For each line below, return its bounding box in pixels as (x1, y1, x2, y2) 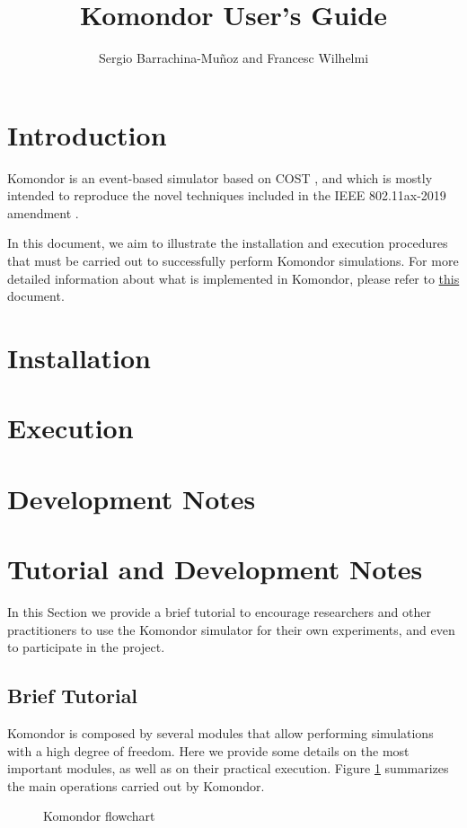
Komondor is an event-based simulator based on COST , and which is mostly (7, 168, 433, 187)
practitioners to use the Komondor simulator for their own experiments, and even (7, 620, 455, 639)
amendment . (7, 203, 79, 222)
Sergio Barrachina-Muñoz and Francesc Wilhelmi (98, 48, 369, 67)
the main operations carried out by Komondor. (7, 776, 265, 795)
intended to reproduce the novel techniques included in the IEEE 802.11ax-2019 (7, 186, 446, 205)
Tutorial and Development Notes (7, 551, 423, 587)
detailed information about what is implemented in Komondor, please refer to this (7, 269, 460, 287)
